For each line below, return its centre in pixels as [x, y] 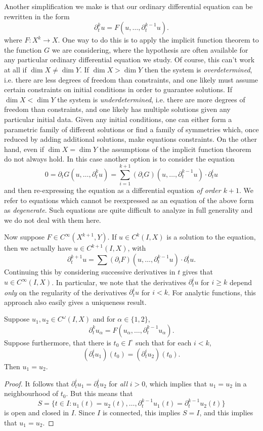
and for [104, 319]
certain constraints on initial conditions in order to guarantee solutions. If [118, 89]
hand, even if [24, 149]
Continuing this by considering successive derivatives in [90, 271]
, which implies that [176, 383]
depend [240, 282]
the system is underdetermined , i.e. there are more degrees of [151, 99]
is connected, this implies [141, 413]
